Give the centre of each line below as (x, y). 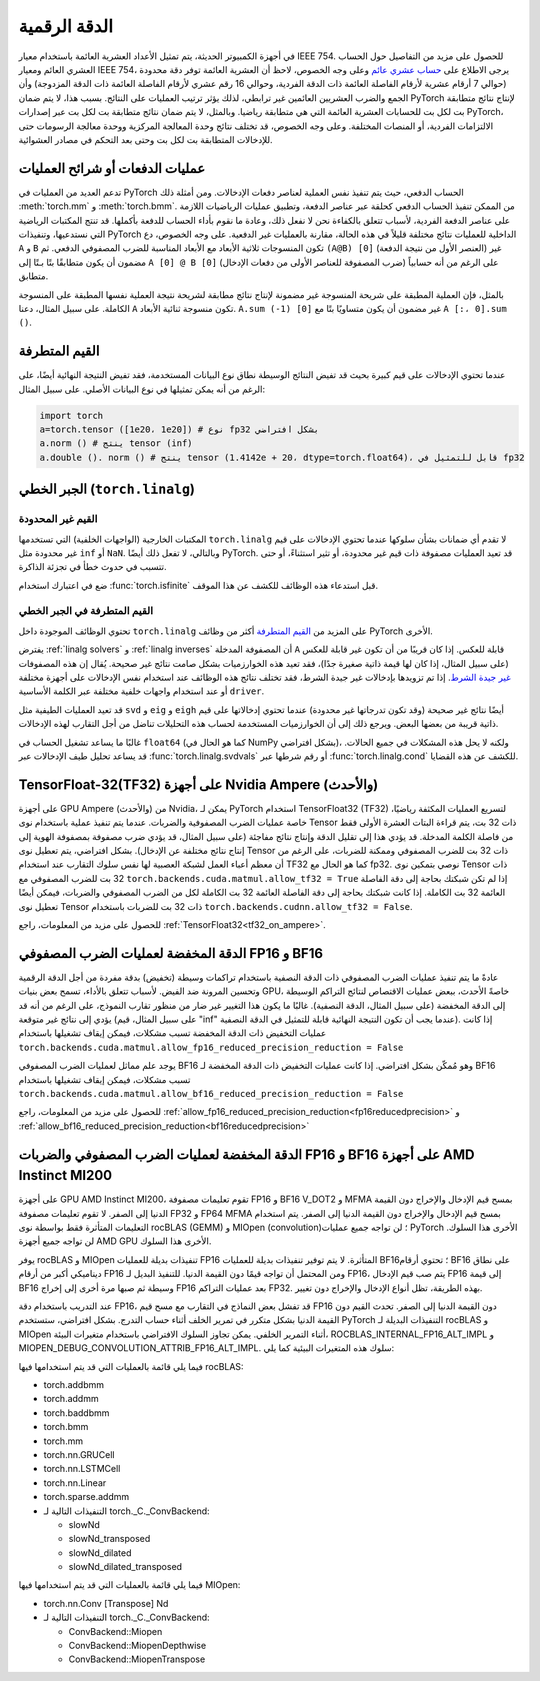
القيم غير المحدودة (58, 519)
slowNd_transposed (109, 1539)
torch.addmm (71, 1399)
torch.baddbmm (76, 1412)
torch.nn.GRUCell (79, 1454)
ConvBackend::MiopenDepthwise (137, 1646)
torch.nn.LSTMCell (82, 1469)
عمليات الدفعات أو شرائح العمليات (111, 168)
